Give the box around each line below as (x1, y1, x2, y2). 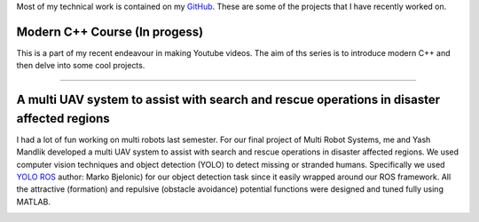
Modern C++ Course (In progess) (16, 24, 204, 39)
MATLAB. (16, 196, 51, 207)
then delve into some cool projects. (16, 60, 145, 71)
